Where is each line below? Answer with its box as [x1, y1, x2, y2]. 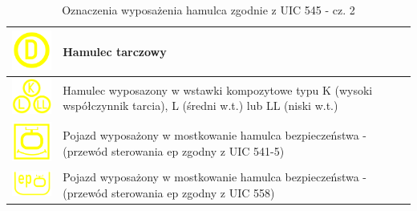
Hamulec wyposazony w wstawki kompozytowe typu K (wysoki [63, 81, 373, 98]
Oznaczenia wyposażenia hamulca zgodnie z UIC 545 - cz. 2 [62, 2, 355, 18]
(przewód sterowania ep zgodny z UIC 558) [63, 184, 275, 201]
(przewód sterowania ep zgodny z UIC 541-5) [63, 142, 285, 159]
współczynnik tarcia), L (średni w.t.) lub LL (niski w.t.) [63, 97, 338, 114]
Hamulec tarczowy [63, 43, 167, 59]
